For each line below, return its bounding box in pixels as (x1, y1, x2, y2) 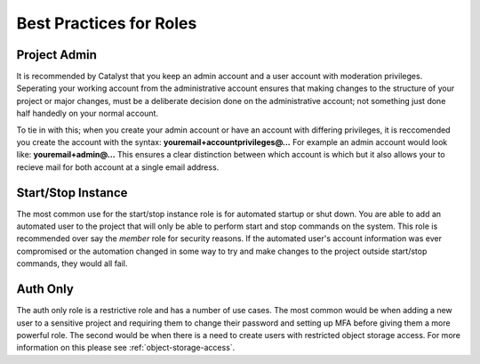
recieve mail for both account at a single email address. (16, 161, 220, 173)
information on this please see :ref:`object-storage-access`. (16, 343, 236, 353)
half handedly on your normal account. (16, 108, 159, 119)
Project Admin (16, 47, 98, 62)
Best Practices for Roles (16, 13, 197, 33)
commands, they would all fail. (16, 258, 128, 269)
